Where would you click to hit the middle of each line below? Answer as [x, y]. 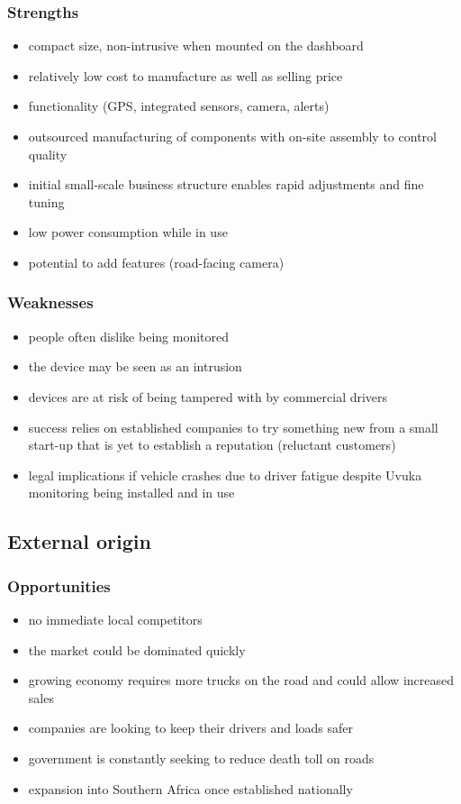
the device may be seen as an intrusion [135, 366]
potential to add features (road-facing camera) [156, 262]
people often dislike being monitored [128, 336]
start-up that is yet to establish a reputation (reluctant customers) [212, 445]
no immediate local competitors [115, 619]
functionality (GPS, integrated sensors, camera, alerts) [179, 106]
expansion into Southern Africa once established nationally [190, 788]
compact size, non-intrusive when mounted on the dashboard [196, 46]
